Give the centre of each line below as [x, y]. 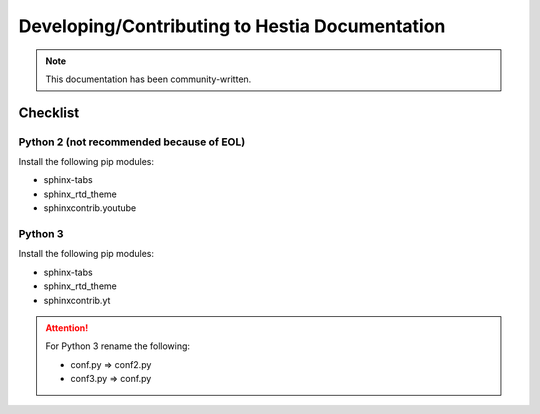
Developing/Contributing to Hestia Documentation [232, 26]
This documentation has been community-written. [148, 79]
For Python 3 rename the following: [117, 346]
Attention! [67, 327]
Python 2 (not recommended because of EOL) [132, 142]
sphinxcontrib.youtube [90, 208]
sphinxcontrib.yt [77, 300]
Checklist [49, 112]
